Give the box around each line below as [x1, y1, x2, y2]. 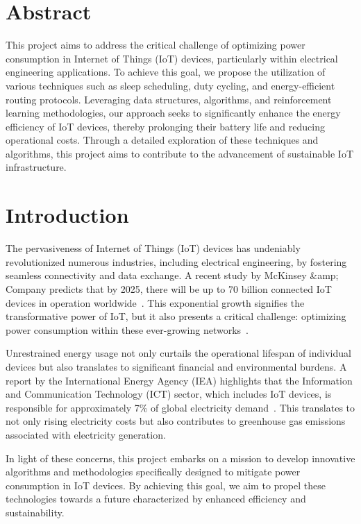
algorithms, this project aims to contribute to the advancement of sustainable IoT [6, 146, 353, 160]
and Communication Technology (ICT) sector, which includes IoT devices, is [6, 387, 332, 401]
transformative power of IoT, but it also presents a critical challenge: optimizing [6, 309, 346, 323]
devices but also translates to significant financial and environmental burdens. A [6, 359, 347, 373]
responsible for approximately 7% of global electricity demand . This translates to [6, 400, 355, 414]
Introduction [6, 201, 129, 229]
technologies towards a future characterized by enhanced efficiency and [6, 491, 306, 506]
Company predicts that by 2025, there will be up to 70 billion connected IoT [6, 281, 332, 296]
